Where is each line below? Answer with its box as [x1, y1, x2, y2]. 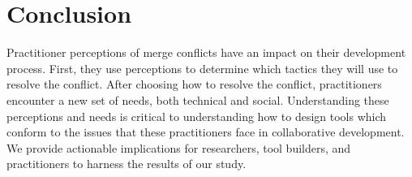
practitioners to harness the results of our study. [6, 155, 247, 172]
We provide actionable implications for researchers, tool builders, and [6, 139, 351, 156]
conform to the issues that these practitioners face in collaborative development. [6, 123, 405, 140]
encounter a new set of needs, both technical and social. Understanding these [6, 91, 389, 108]
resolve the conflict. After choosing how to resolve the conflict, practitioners [6, 76, 382, 93]
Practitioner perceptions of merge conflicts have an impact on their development [6, 44, 406, 61]
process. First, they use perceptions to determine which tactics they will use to [6, 59, 398, 76]
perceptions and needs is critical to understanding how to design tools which [6, 107, 387, 124]
